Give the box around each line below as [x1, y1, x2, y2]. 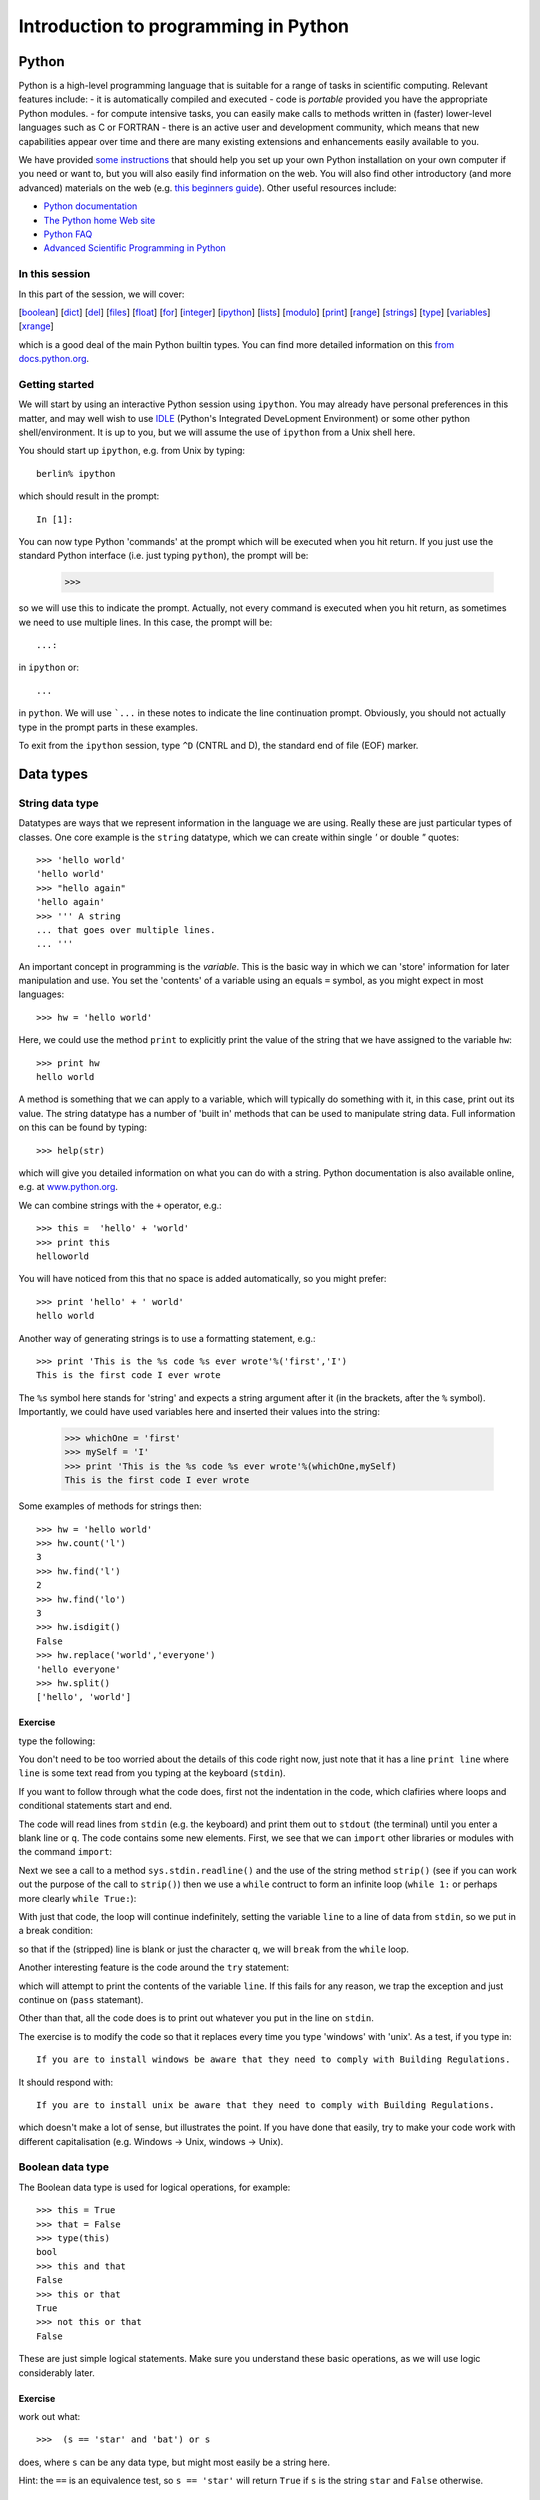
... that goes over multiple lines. [36, 924, 216, 935]
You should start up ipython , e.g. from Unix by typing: [18, 445, 245, 457]
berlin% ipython [36, 468, 116, 479]
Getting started [18, 377, 95, 391]
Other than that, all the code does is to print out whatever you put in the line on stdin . [18, 2012, 375, 2024]
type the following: [18, 1735, 96, 1747]
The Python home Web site [43, 214, 156, 226]
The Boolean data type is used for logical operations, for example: [18, 2181, 291, 2193]
